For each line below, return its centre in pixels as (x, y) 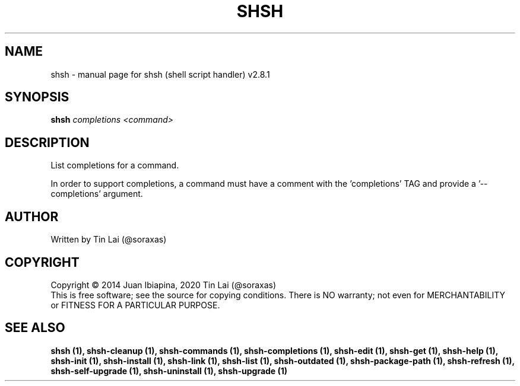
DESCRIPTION (47, 142)
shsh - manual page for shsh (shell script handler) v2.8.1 (160, 74)
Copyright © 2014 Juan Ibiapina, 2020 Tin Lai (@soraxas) (164, 285)
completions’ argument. (97, 194)
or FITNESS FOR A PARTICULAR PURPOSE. (135, 305)
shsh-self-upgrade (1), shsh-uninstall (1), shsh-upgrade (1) (169, 371)
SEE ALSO (35, 328)
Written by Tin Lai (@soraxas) (109, 240)
